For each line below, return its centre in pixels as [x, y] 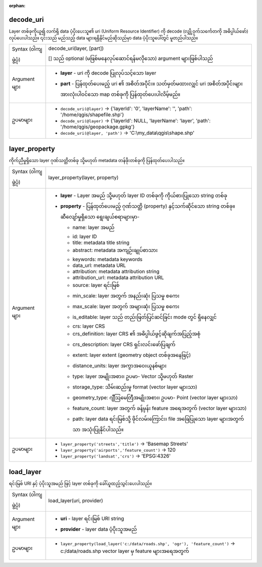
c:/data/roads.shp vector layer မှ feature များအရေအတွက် [125, 551]
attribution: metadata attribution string [116, 271]
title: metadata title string [101, 242]
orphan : [17, 6]
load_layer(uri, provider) [76, 500]
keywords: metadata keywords [107, 259]
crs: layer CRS [89, 326]
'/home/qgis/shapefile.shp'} [92, 114]
